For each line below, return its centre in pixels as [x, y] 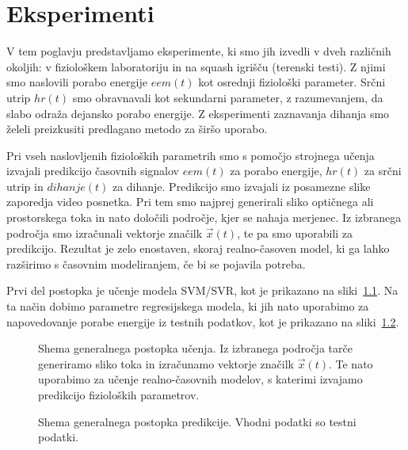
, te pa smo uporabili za [295, 233]
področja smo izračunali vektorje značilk [105, 233]
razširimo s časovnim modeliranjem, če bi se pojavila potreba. [156, 263]
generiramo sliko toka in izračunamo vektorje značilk [166, 363]
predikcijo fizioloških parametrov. [119, 395]
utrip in [25, 186]
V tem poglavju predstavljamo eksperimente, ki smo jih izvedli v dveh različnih [199, 51]
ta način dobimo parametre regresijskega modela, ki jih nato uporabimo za [188, 306]
